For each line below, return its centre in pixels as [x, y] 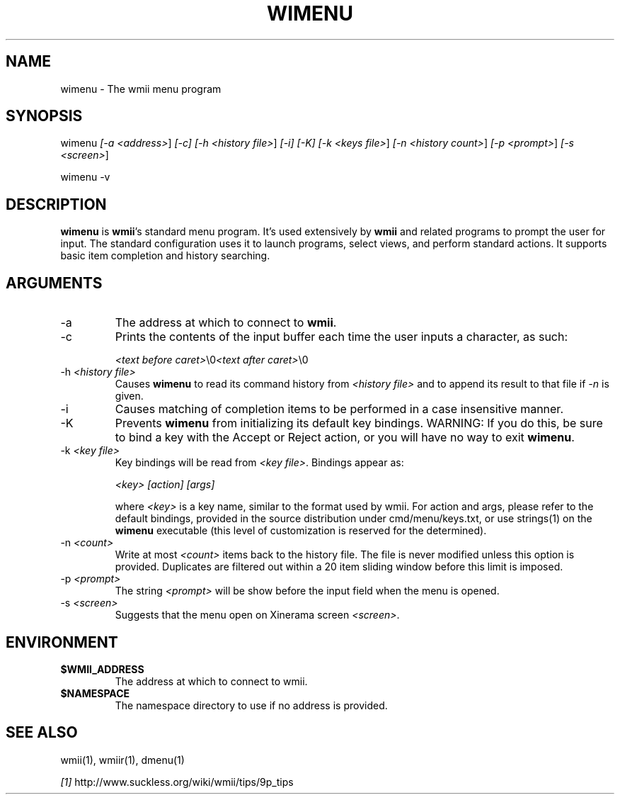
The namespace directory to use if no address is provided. [251, 705]
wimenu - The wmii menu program [141, 89]
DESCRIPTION [56, 204]
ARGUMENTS [54, 283]
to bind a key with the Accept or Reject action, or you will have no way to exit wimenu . [345, 438]
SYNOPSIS [44, 116]
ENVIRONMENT [62, 642]
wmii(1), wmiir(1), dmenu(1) [122, 760]
